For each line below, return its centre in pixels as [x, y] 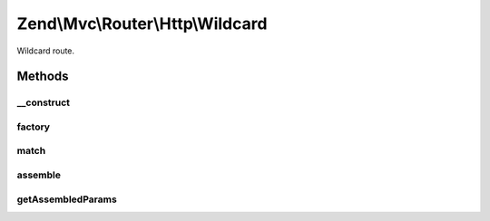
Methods [43, 77]
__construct [44, 102]
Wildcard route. [46, 51]
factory [33, 127]
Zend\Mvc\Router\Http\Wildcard [142, 24]
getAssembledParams [67, 199]
